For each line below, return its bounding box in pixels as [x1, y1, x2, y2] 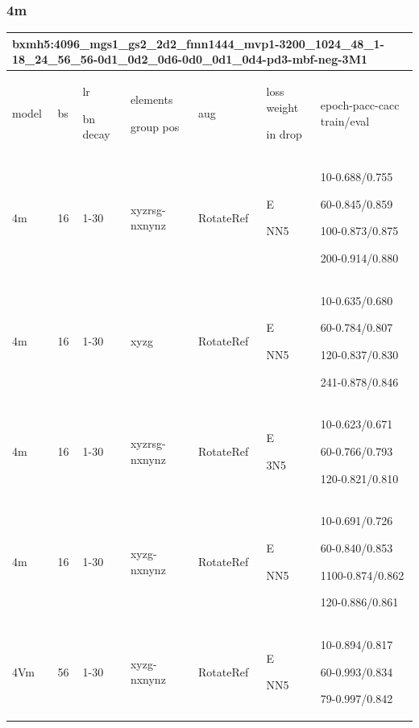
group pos [130, 118, 180, 134]
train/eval [320, 112, 370, 129]
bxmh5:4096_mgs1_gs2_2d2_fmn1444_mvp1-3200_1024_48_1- [12, 35, 384, 52]
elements [130, 90, 173, 107]
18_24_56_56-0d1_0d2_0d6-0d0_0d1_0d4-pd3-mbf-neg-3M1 [12, 51, 367, 68]
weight [266, 98, 299, 115]
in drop [266, 126, 302, 143]
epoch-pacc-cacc [320, 96, 400, 113]
